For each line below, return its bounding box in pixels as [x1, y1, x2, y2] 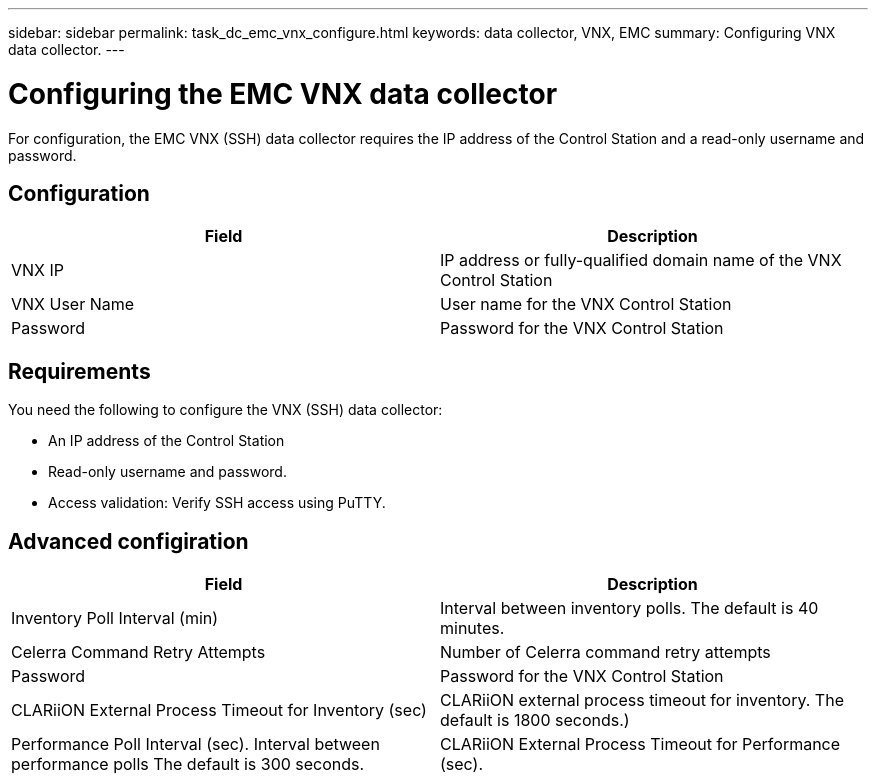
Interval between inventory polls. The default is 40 [440, 598, 819, 619]
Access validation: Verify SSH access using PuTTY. [48, 494, 386, 512]
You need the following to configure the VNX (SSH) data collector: [8, 401, 443, 419]
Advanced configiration [8, 528, 249, 554]
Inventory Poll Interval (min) [11, 608, 219, 629]
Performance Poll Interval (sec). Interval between [11, 734, 380, 755]
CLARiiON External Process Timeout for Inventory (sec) [11, 700, 427, 721]
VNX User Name [11, 294, 135, 315]
